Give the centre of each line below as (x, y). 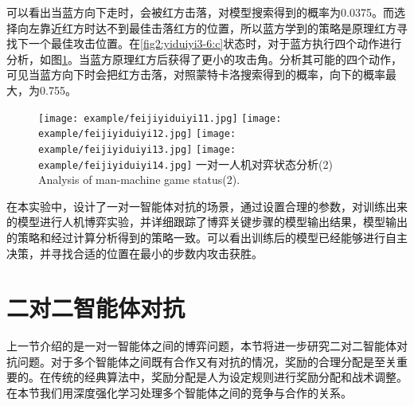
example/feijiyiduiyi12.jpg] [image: (137, 134)
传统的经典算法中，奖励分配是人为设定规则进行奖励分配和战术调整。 (229, 377)
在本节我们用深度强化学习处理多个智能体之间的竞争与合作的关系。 (179, 393)
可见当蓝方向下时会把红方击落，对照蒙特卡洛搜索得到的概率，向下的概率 (196, 74)
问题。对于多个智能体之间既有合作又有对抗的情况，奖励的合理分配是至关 (207, 361)
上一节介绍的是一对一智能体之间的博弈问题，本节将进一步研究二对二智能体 (201, 346)
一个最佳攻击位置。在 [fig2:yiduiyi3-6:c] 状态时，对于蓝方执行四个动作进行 (215, 43)
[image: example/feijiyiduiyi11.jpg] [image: (160, 118)
